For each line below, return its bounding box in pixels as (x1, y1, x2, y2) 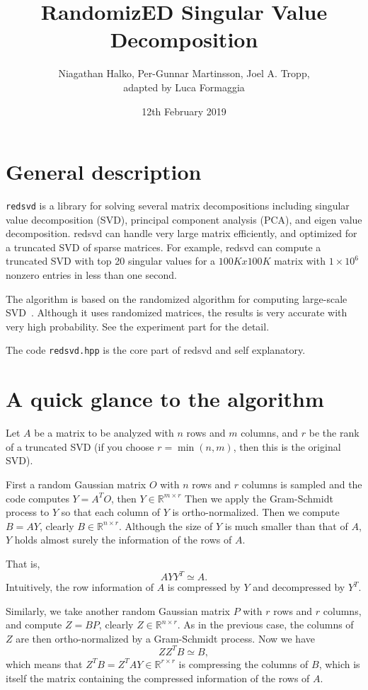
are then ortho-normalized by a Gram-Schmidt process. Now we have (16, 631, 315, 645)
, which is (318, 656, 360, 671)
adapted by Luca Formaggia (123, 79, 245, 94)
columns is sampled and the (241, 477, 362, 491)
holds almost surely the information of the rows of (14, 532, 232, 547)
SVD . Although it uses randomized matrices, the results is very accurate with (6, 305, 347, 320)
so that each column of (61, 505, 160, 519)
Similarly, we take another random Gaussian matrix (6, 603, 230, 618)
